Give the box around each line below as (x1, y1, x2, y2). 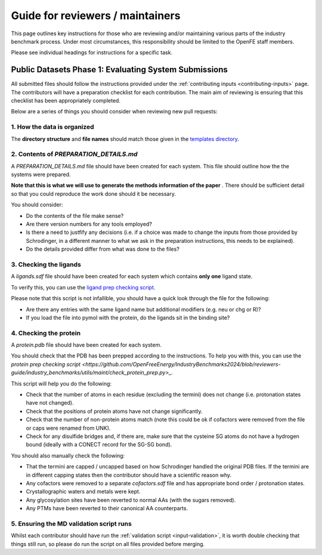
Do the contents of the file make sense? (26, 212, 124, 219)
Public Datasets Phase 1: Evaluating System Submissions (11, 64, 228, 75)
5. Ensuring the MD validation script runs (11, 519, 132, 528)
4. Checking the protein (11, 329, 80, 337)
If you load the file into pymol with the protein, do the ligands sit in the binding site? (26, 314, 230, 321)
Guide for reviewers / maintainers (11, 9, 181, 22)
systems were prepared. (11, 171, 71, 178)
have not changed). (26, 399, 74, 406)
